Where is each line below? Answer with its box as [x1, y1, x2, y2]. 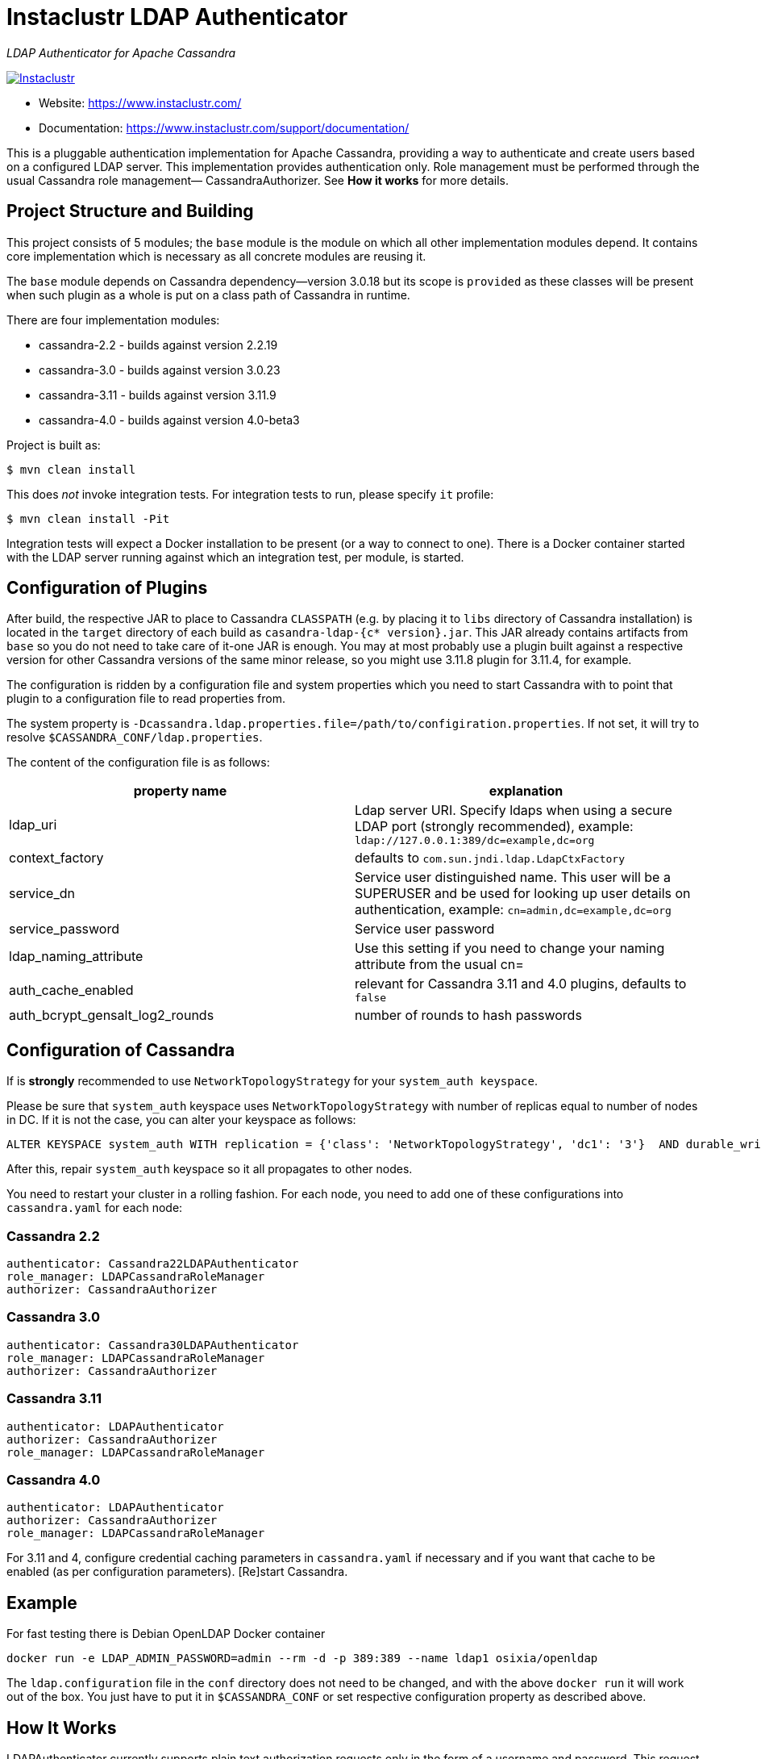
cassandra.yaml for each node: [6, 1201, 183, 1215]
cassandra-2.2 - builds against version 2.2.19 [39, 337, 278, 352]
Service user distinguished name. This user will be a [355, 869, 671, 886]
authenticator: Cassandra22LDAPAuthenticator [6, 1257, 299, 1271]
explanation [489, 783, 563, 800]
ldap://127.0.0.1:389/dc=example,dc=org [355, 834, 595, 847]
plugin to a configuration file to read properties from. [6, 691, 285, 706]
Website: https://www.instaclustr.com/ [39, 95, 242, 110]
